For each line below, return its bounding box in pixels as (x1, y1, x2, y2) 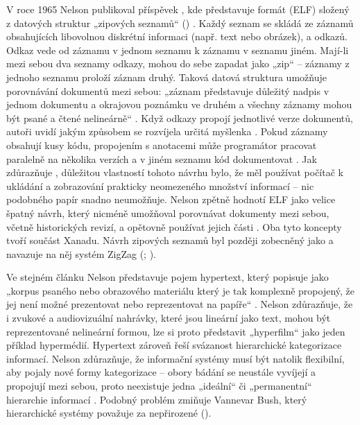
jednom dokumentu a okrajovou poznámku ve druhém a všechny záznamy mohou (6, 97, 352, 112)
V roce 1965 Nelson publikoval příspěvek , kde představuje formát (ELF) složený (6, 2, 350, 16)
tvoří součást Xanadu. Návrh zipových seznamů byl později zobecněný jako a (6, 233, 334, 248)
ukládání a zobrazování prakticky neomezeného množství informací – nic (6, 178, 314, 193)
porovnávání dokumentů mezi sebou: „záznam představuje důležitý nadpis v (6, 83, 329, 98)
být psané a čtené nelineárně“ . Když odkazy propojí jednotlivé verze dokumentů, (6, 110, 353, 125)
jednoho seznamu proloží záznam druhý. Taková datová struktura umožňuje (6, 69, 327, 84)
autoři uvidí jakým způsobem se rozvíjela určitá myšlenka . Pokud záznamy (6, 124, 328, 139)
